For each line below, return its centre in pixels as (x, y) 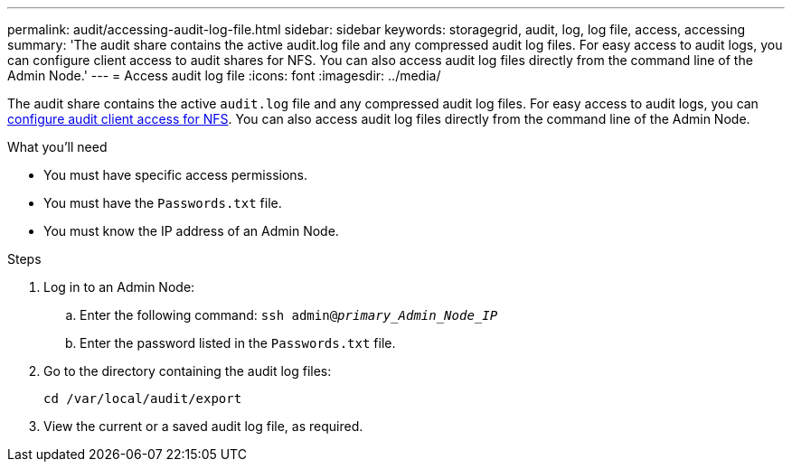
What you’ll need (57, 147)
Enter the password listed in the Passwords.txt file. (238, 343)
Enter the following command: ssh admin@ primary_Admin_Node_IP (289, 315)
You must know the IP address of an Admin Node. (191, 231)
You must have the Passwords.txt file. (163, 203)
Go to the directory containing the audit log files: (188, 371)
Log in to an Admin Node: (119, 287)
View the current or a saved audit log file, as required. (203, 426)
